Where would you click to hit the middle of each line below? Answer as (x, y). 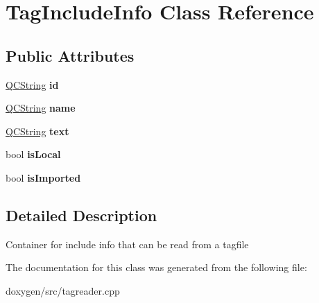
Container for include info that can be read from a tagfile (127, 244)
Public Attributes (70, 55)
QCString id (32, 84)
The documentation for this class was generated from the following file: (156, 267)
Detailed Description (81, 215)
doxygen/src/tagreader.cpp (63, 290)
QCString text (37, 131)
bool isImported (43, 177)
